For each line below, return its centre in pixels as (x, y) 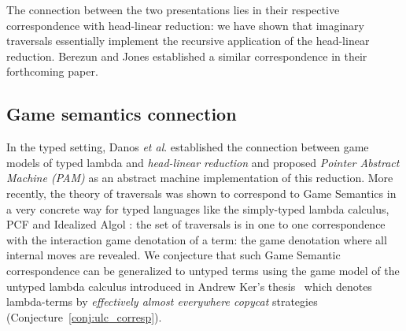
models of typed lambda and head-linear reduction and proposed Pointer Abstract (203, 162)
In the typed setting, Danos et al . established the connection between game (188, 147)
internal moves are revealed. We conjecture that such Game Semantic (173, 255)
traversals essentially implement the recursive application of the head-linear (188, 41)
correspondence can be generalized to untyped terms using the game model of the (203, 270)
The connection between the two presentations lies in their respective (173, 9)
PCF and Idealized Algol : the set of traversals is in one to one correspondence (196, 224)
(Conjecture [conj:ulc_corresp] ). (84, 316)
